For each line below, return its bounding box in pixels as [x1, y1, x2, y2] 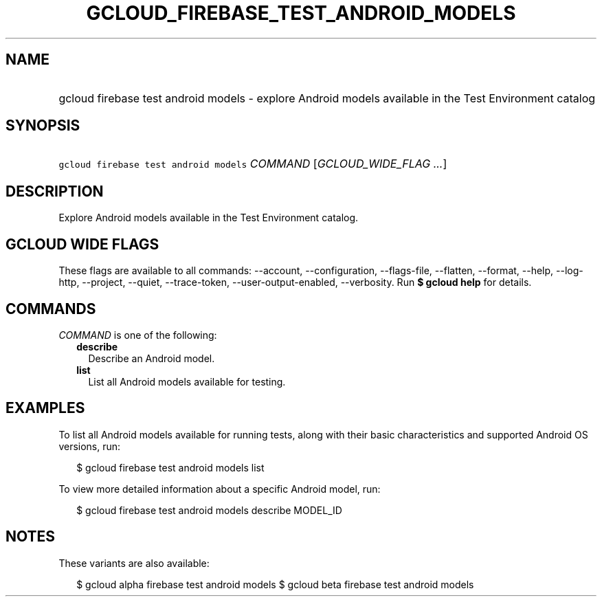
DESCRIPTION [5, 182, 104, 200]
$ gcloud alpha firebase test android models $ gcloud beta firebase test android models [76, 578, 474, 590]
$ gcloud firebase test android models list [76, 461, 265, 473]
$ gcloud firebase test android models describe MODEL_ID [76, 504, 342, 516]
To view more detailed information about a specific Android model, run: [58, 482, 381, 495]
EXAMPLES [5, 399, 85, 417]
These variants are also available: [58, 557, 210, 569]
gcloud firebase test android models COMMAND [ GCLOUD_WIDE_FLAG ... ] [58, 157, 447, 171]
